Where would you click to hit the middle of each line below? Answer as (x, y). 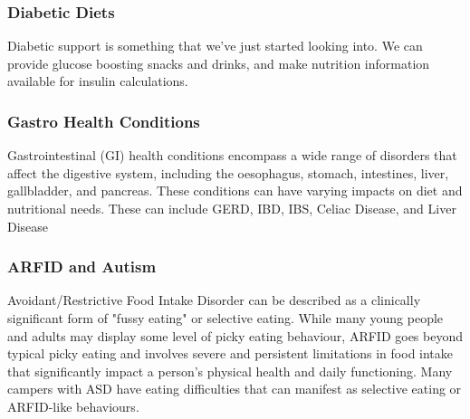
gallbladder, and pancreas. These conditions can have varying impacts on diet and (235, 190)
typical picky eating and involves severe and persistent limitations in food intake (230, 353)
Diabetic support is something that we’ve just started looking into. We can (215, 46)
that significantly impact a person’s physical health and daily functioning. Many (230, 371)
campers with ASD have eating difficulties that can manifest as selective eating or (235, 389)
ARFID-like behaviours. (73, 406)
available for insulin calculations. (98, 81)
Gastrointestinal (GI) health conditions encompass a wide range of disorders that (232, 155)
